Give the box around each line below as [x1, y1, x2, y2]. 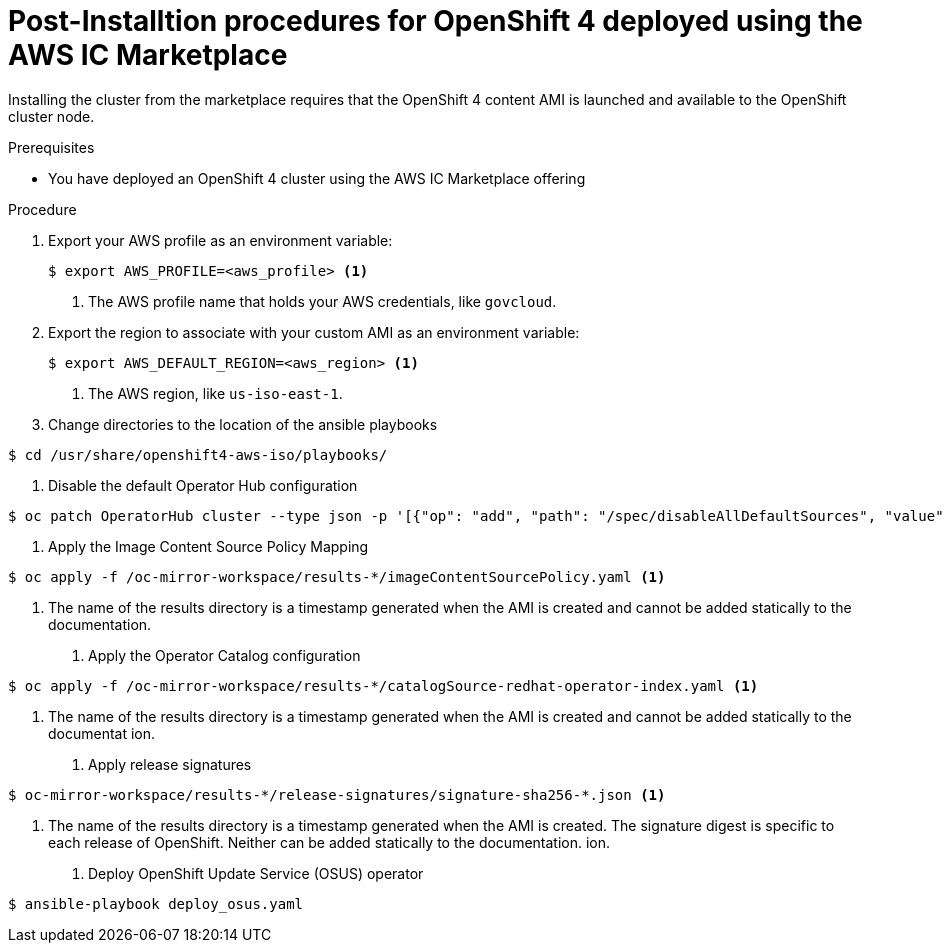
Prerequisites [8, 138, 95, 156]
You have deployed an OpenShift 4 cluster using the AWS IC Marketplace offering [48, 169, 586, 187]
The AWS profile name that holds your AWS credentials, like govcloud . [88, 292, 557, 310]
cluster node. [8, 107, 95, 125]
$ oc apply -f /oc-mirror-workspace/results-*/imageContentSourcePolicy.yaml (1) [8, 568, 666, 585]
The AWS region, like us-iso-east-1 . [88, 384, 343, 402]
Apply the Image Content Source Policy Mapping [48, 537, 369, 555]
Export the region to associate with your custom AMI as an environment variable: [48, 323, 580, 341]
